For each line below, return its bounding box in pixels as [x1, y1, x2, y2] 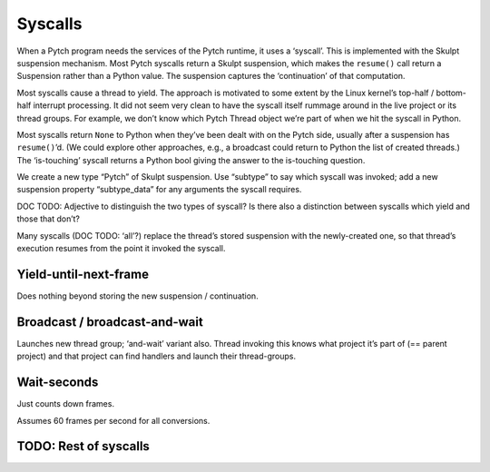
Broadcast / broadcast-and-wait [16, 314, 203, 329]
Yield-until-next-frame [16, 266, 150, 281]
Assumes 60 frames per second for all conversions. [16, 415, 211, 426]
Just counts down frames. [16, 398, 115, 409]
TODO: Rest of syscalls [16, 438, 150, 454]
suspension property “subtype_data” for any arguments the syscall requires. [16, 184, 302, 195]
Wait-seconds [16, 375, 99, 390]
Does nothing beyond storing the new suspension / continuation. [16, 290, 259, 301]
